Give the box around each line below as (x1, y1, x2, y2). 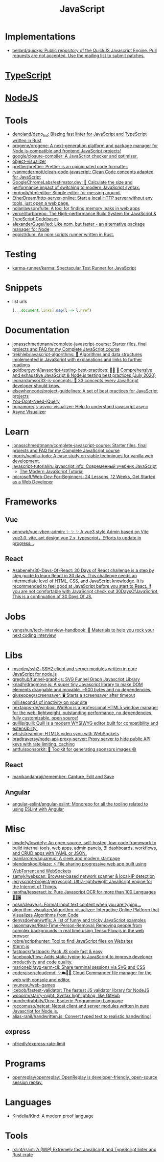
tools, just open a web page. (12, 200, 70, 206)
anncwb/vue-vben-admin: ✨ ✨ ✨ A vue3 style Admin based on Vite (12, 529, 149, 535)
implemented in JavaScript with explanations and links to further (12, 357, 142, 362)
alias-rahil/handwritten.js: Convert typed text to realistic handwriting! (12, 1013, 151, 1019)
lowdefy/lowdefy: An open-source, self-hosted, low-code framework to (12, 839, 157, 845)
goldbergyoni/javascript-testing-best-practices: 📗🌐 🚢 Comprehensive (12, 367, 153, 373)
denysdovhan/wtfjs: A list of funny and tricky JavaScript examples (12, 917, 146, 923)
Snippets (5, 282, 43, 294)
